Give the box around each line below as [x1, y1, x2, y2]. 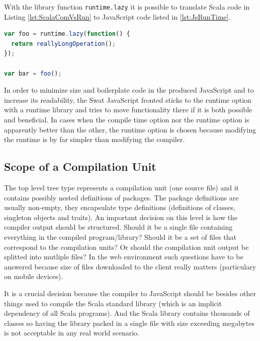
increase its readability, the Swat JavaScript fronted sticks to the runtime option [4, 94, 251, 105]
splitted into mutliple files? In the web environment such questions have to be [4, 251, 243, 262]
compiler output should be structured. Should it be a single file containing [4, 222, 233, 232]
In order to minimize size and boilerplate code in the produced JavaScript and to [4, 85, 254, 95]
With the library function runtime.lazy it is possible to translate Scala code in [4, 2, 250, 12]
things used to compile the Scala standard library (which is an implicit [4, 298, 222, 308]
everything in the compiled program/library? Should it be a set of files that [4, 231, 236, 242]
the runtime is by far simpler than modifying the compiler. [4, 134, 185, 145]
